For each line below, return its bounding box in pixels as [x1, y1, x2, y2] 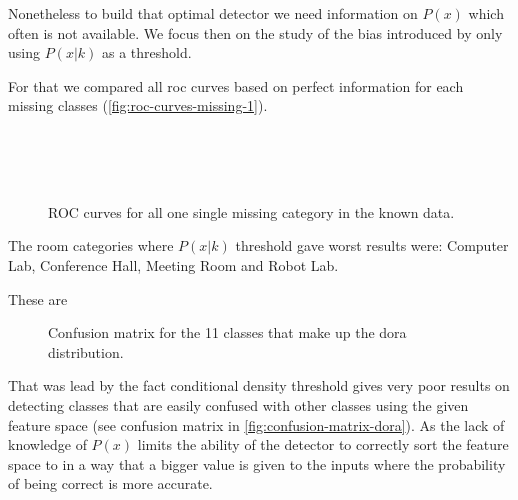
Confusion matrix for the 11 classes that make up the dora [48, 322, 407, 343]
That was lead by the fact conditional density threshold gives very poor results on [8, 375, 510, 396]
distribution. [48, 341, 124, 362]
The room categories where [8, 235, 174, 256]
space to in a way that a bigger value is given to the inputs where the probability [8, 453, 506, 474]
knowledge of [8, 434, 87, 455]
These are [8, 288, 68, 309]
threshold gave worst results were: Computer [235, 235, 509, 256]
